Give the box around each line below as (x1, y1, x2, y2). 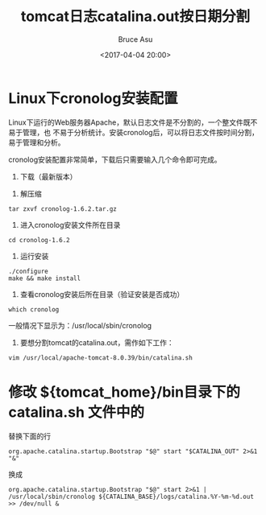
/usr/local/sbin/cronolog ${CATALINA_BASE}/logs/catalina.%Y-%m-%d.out (8, 492, 254, 501)
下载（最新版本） (19, 171, 77, 181)
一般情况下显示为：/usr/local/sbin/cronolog (8, 320, 152, 330)
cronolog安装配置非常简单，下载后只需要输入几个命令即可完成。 (8, 154, 222, 164)
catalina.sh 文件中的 (8, 403, 145, 421)
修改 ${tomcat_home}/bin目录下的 (8, 383, 240, 401)
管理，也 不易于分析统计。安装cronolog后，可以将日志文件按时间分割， (22, 127, 260, 137)
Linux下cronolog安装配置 (8, 89, 178, 107)
